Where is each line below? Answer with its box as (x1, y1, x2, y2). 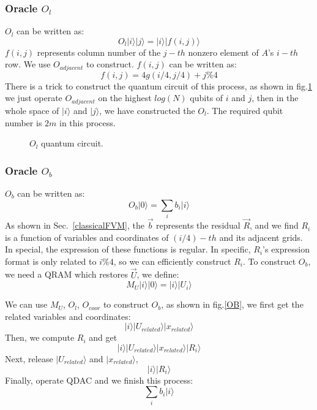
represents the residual (156, 219, 241, 232)
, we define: (136, 268, 179, 281)
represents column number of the (37, 45, 161, 58)
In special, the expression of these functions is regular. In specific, (5, 243, 251, 256)
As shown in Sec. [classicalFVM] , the (5, 219, 144, 232)
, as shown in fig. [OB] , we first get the (161, 298, 304, 311)
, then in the (252, 91, 299, 104)
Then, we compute (5, 331, 75, 344)
